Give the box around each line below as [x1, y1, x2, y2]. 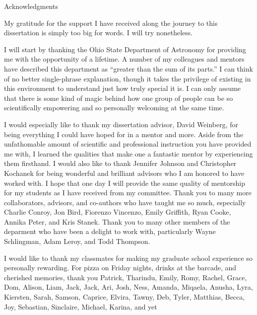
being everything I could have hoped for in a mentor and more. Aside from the [4, 129, 244, 139]
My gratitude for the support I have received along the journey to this [4, 17, 218, 28]
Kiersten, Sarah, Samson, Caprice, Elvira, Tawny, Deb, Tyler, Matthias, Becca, [4, 292, 245, 302]
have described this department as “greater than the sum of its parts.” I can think [4, 63, 253, 74]
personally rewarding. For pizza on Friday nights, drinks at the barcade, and [4, 262, 237, 273]
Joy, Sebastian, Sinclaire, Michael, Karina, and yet [4, 301, 157, 312]
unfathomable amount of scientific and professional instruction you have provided [4, 139, 252, 149]
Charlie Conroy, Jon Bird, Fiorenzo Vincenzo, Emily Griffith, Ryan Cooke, [4, 207, 231, 217]
